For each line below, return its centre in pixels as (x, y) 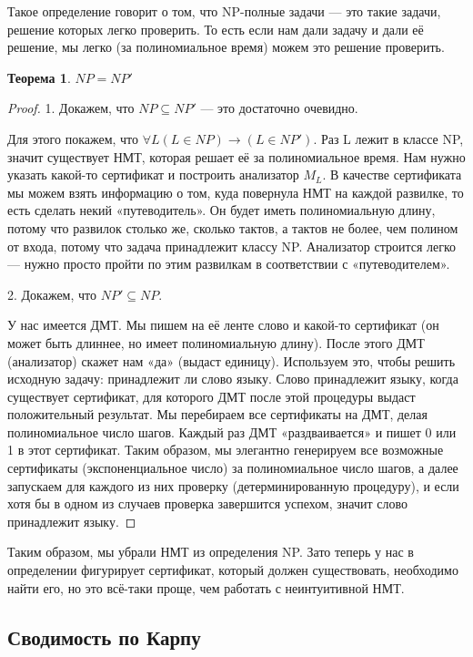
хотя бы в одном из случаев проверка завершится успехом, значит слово (207, 503)
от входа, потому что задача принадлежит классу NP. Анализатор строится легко (232, 246)
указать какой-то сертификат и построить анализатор (153, 175)
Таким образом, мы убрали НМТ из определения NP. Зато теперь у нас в (211, 552)
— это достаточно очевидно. (279, 108)
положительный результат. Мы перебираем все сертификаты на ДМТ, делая (217, 414)
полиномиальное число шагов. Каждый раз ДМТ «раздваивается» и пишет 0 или (232, 431)
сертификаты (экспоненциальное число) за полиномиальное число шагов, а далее (233, 468)
